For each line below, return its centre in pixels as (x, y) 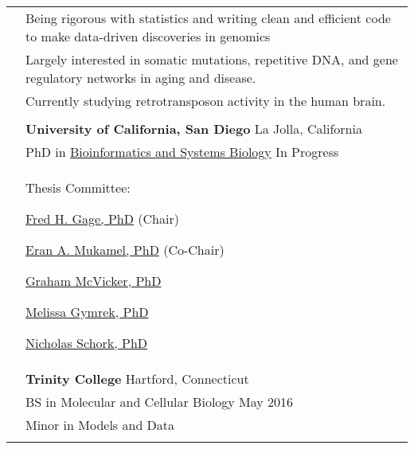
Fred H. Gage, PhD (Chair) (102, 219)
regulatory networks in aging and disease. (141, 78)
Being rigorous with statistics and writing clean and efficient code (208, 18)
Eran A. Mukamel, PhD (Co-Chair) (125, 250)
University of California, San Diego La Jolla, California (194, 129)
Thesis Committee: (78, 187)
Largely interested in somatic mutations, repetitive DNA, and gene (212, 59)
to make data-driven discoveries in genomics (148, 36)
